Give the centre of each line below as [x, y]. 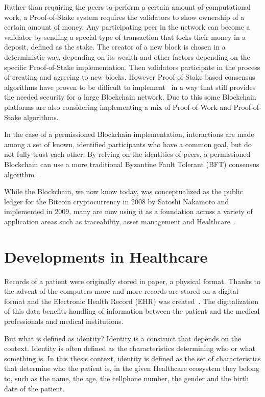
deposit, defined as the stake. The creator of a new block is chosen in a [115, 47]
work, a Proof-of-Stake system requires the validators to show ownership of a [124, 17]
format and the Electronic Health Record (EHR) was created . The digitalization [131, 301]
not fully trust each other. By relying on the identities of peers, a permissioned [127, 154]
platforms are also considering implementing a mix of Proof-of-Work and [118, 107]
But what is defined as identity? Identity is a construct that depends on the [123, 338]
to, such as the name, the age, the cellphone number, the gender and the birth [127, 378]
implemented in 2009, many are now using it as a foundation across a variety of [128, 211]
